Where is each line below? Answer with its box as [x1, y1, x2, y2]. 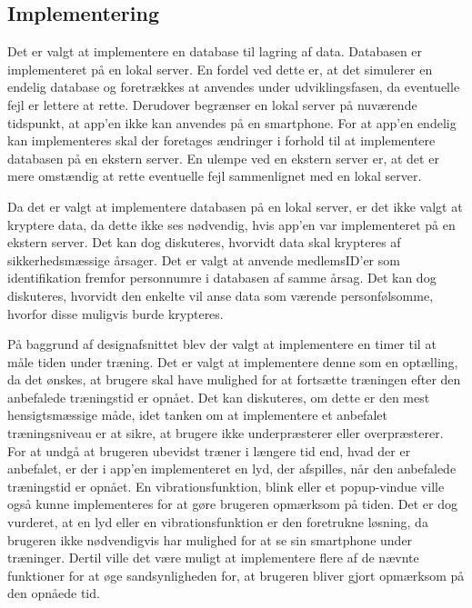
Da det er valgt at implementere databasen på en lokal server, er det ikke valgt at [7, 196, 463, 215]
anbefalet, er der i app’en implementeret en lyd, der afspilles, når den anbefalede [7, 459, 457, 478]
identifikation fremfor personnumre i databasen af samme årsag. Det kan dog [7, 268, 437, 287]
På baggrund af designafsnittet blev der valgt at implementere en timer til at [7, 334, 437, 354]
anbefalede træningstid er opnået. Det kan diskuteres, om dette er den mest [7, 387, 430, 406]
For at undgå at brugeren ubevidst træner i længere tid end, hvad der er [7, 441, 411, 460]
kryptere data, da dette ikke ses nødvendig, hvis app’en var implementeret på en [7, 214, 456, 234]
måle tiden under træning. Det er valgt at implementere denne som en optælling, [7, 352, 458, 371]
